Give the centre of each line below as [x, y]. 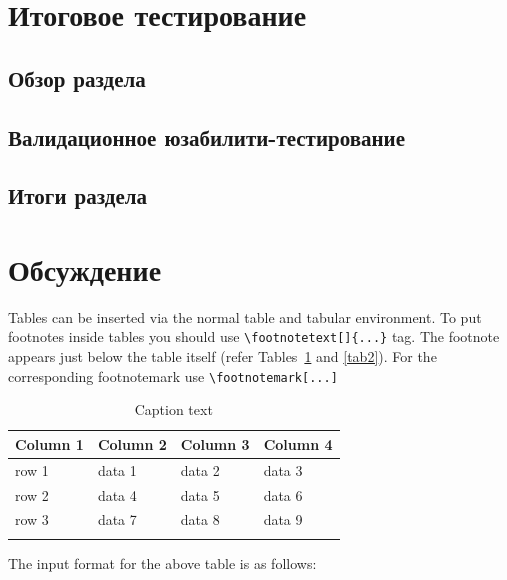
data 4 [117, 494]
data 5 [200, 494]
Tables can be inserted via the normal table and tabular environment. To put [245, 316]
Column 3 [215, 443]
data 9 [283, 519]
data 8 [200, 519]
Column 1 [49, 443]
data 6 [283, 494]
